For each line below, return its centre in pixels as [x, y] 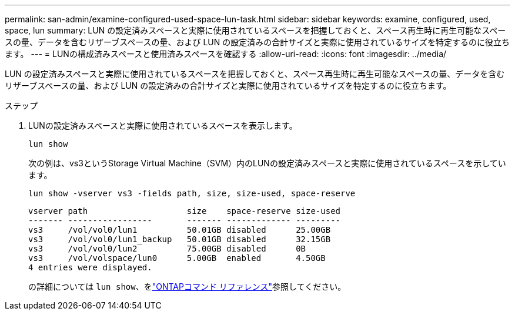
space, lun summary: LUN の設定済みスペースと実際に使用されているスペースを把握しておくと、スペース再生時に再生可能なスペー [255, 30]
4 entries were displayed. [90, 267]
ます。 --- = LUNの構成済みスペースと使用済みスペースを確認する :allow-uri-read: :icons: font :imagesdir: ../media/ [226, 54]
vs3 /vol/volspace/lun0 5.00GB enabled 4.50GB [177, 258]
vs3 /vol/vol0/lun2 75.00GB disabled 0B [167, 249]
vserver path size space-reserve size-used [185, 211]
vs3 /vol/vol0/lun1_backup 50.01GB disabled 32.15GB [180, 239]
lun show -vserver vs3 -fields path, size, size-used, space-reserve [192, 193]
